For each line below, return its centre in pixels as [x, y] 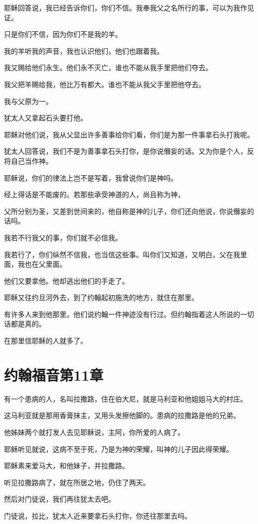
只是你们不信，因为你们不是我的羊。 [63, 34]
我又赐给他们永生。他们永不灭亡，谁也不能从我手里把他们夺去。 [108, 67]
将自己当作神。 [28, 160]
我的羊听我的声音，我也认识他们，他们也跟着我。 [84, 51]
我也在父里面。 [42, 264]
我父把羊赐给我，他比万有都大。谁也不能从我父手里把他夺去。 [105, 84]
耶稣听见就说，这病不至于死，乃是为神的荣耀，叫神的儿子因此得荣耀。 [119, 449]
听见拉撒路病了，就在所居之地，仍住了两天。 [77, 482]
